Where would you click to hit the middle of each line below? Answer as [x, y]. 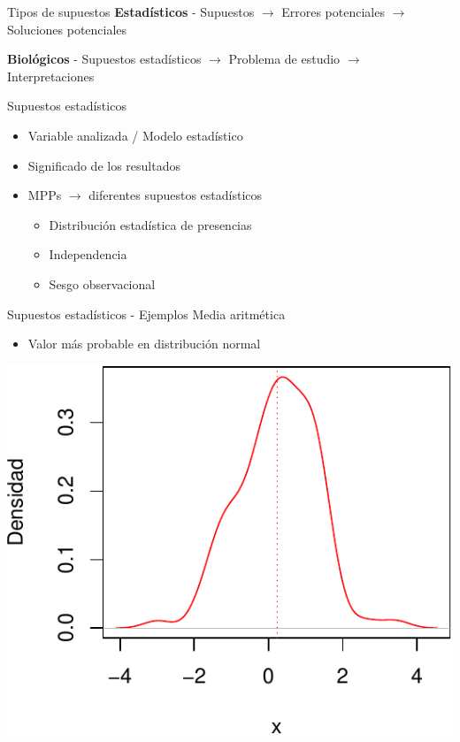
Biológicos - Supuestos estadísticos [104, 59]
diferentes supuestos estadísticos [176, 195]
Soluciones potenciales [67, 29]
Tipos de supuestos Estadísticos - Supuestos [131, 11]
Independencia [88, 254]
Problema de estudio [284, 59]
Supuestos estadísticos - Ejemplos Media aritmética [146, 314]
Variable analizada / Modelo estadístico [135, 135]
